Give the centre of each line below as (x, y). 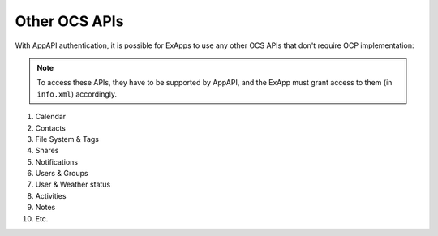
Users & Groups (62, 174)
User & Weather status (73, 185)
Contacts (51, 128)
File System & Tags (67, 139)
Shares (47, 151)
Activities (51, 195)
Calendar (51, 117)
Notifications (57, 161)
